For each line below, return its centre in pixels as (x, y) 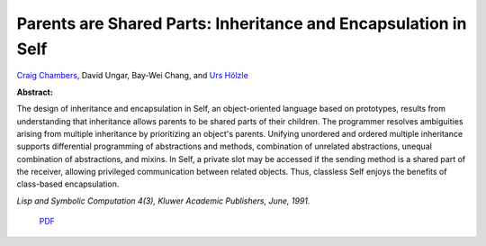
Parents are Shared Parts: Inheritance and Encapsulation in (242, 23)
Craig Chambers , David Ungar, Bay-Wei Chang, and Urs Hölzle (133, 76)
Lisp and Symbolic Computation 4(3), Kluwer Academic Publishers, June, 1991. (163, 200)
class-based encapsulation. (68, 184)
